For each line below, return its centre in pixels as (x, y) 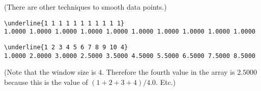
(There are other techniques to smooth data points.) (85, 7)
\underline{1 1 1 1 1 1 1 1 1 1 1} (64, 23)
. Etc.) (166, 82)
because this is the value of (46, 82)
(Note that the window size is (50, 72)
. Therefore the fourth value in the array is (168, 72)
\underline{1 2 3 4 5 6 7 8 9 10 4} (66, 47)
